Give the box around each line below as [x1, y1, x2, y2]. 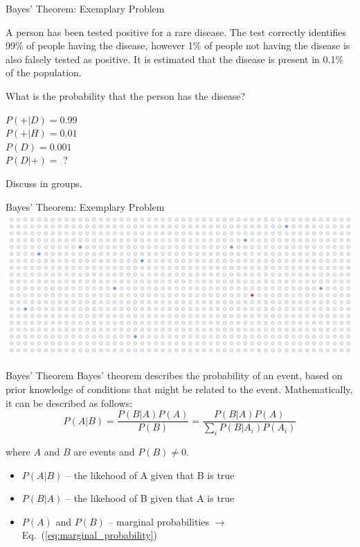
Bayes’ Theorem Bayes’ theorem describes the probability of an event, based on [6, 368, 343, 383]
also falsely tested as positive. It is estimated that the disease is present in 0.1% [6, 51, 344, 66]
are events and [73, 444, 135, 459]
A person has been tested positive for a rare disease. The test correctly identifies [6, 24, 346, 39]
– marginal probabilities [108, 514, 210, 528]
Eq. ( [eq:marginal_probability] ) [21, 528, 157, 542]
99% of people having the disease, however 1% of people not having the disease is [6, 38, 350, 53]
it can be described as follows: [6, 395, 133, 410]
